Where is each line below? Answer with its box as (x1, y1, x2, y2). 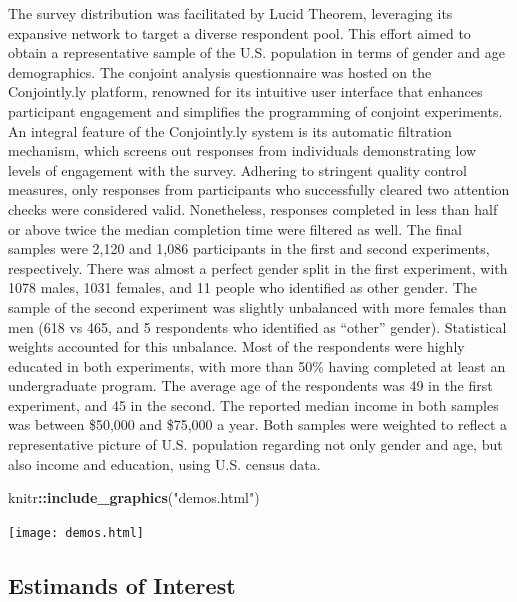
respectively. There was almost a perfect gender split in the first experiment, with (8, 257, 508, 278)
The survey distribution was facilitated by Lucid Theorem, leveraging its (8, 3, 453, 23)
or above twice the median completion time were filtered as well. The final (8, 218, 462, 239)
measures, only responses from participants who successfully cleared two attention (8, 179, 510, 200)
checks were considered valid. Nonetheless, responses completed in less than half (8, 198, 498, 219)
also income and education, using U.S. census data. (8, 453, 321, 474)
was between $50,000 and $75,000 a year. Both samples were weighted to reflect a (8, 414, 507, 435)
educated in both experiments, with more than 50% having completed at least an (8, 355, 506, 376)
